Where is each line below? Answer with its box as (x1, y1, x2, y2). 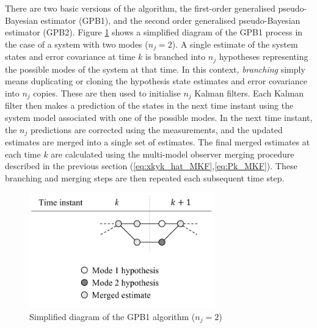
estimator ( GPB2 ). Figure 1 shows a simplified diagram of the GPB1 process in (5, 26, 303, 38)
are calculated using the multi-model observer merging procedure (51, 147, 294, 160)
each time (5, 147, 41, 160)
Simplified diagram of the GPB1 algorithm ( (29, 310, 195, 323)
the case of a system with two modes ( (5, 37, 148, 50)
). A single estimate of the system (172, 37, 298, 50)
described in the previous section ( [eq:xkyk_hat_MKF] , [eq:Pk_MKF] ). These (5, 159, 297, 172)
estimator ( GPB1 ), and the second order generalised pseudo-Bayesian (40, 13, 301, 26)
